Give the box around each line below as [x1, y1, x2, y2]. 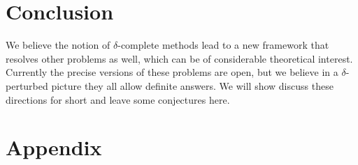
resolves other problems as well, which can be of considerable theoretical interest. [6, 51, 353, 65]
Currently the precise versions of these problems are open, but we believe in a [6, 65, 338, 79]
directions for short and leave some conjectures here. [6, 92, 230, 107]
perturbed [6, 78, 48, 93]
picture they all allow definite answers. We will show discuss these [51, 78, 334, 93]
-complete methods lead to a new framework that [117, 38, 329, 52]
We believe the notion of [6, 38, 110, 52]
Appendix [6, 133, 102, 162]
